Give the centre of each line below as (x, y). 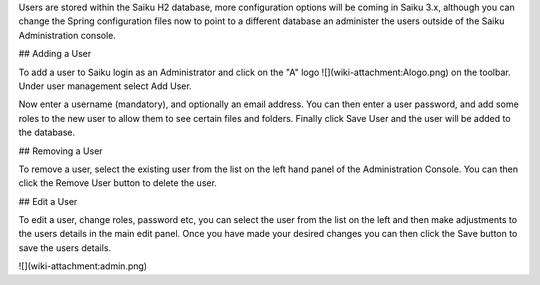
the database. (47, 132)
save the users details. (65, 247)
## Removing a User (61, 151)
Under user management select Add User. (105, 86)
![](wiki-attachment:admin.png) (83, 266)
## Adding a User (55, 54)
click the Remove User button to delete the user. (117, 183)
